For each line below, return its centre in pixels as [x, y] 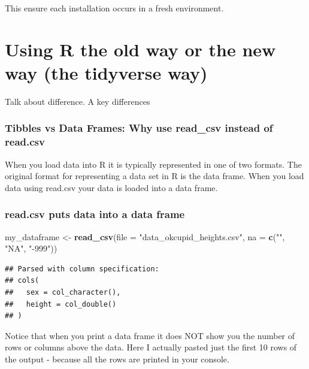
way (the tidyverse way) [106, 72]
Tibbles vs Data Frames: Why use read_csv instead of [139, 128]
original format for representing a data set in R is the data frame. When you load [154, 176]
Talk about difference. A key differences [78, 101]
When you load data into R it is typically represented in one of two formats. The [153, 164]
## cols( [22, 281]
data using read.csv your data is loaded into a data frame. [111, 187]
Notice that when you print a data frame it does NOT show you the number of [150, 335]
